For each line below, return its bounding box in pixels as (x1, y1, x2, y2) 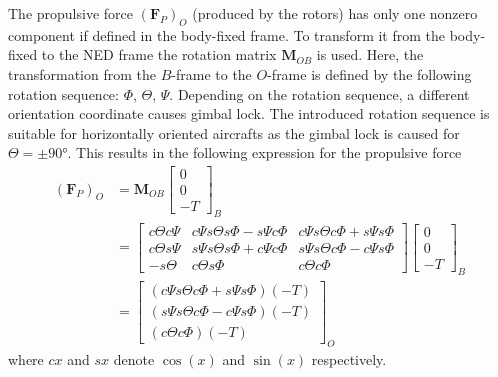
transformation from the (8, 63, 156, 84)
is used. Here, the (316, 44, 424, 65)
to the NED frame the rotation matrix (41, 44, 277, 65)
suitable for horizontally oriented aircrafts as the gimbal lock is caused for (8, 122, 460, 143)
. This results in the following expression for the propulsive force (67, 142, 462, 163)
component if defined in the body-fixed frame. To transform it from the (8, 24, 445, 45)
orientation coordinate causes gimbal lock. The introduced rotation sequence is (8, 103, 490, 124)
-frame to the (171, 63, 252, 84)
